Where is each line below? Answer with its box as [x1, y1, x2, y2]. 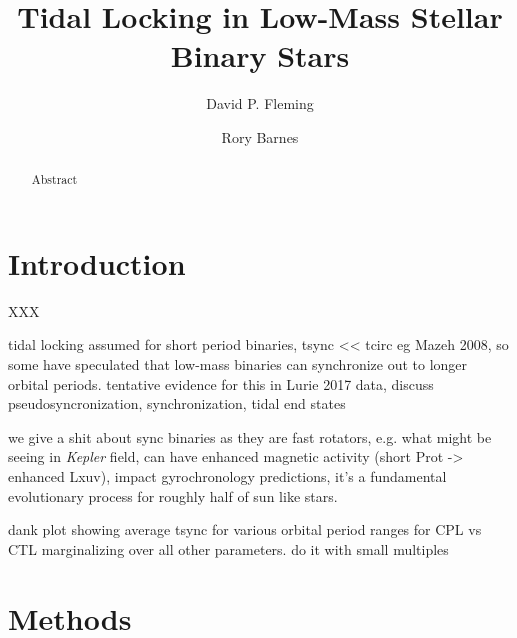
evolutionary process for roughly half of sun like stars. [8, 485, 338, 506]
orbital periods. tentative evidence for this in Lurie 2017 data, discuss [8, 373, 434, 394]
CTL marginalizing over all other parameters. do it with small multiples [8, 538, 449, 559]
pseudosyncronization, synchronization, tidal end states [8, 393, 346, 414]
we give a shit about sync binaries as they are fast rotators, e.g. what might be [8, 426, 492, 447]
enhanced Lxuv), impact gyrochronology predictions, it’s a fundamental [8, 466, 447, 487]
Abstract [31, 171, 78, 188]
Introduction [8, 242, 186, 283]
